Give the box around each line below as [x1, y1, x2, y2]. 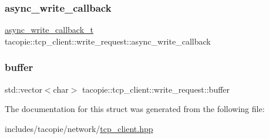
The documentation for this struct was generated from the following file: [5, 103, 265, 115]
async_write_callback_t [5, 23, 94, 36]
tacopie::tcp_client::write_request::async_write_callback [5, 35, 211, 47]
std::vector [5, 83, 42, 95]
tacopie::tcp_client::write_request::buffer [82, 83, 230, 95]
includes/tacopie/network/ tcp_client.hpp [5, 122, 153, 134]
